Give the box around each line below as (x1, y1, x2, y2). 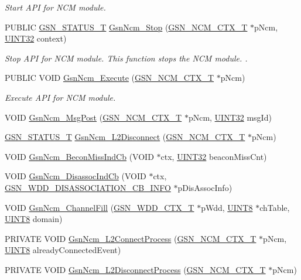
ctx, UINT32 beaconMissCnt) (160, 150, 267, 162)
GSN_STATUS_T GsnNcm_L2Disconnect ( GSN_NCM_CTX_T (5, 131, 245, 143)
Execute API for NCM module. (5, 91, 116, 103)
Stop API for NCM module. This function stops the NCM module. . (5, 52, 248, 64)
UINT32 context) (5, 32, 67, 45)
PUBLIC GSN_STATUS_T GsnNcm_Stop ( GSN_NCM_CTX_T (5, 21, 248, 33)
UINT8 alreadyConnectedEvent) (5, 244, 121, 256)
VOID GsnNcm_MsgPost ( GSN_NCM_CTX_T (5, 111, 182, 123)
